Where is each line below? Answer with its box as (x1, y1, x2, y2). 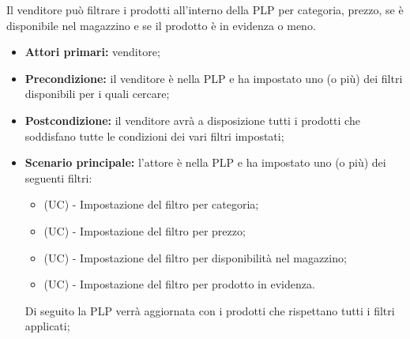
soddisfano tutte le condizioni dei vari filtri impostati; (24, 127, 284, 144)
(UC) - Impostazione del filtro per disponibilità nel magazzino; (43, 249, 347, 266)
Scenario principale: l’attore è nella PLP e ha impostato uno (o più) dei (24, 154, 386, 171)
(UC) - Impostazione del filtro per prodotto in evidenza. (43, 276, 315, 292)
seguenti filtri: (24, 169, 92, 186)
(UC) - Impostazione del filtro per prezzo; (43, 222, 246, 239)
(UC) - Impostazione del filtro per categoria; (43, 196, 259, 213)
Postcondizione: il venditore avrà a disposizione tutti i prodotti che (24, 111, 360, 128)
